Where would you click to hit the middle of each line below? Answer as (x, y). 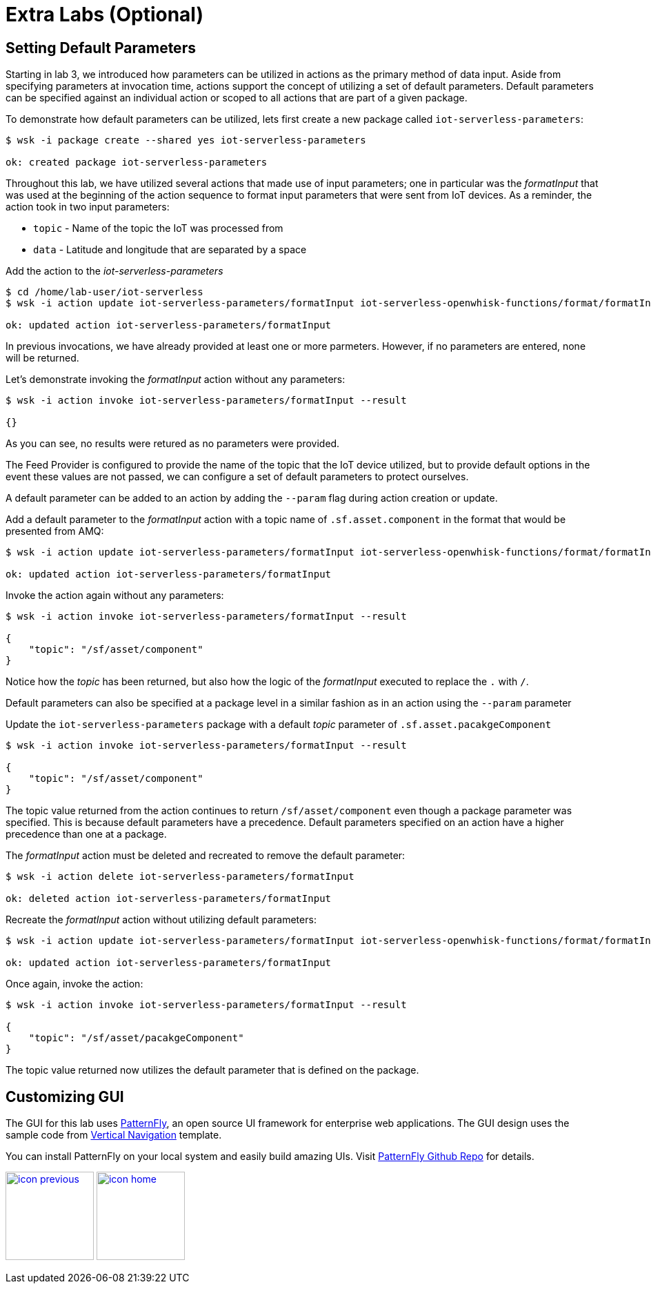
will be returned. (42, 358)
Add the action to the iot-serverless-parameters (114, 271)
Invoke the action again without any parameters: (115, 596)
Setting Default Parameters (101, 48)
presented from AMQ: (55, 531)
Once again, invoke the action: (74, 984)
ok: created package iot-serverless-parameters (137, 163)
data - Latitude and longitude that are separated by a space (170, 250)
